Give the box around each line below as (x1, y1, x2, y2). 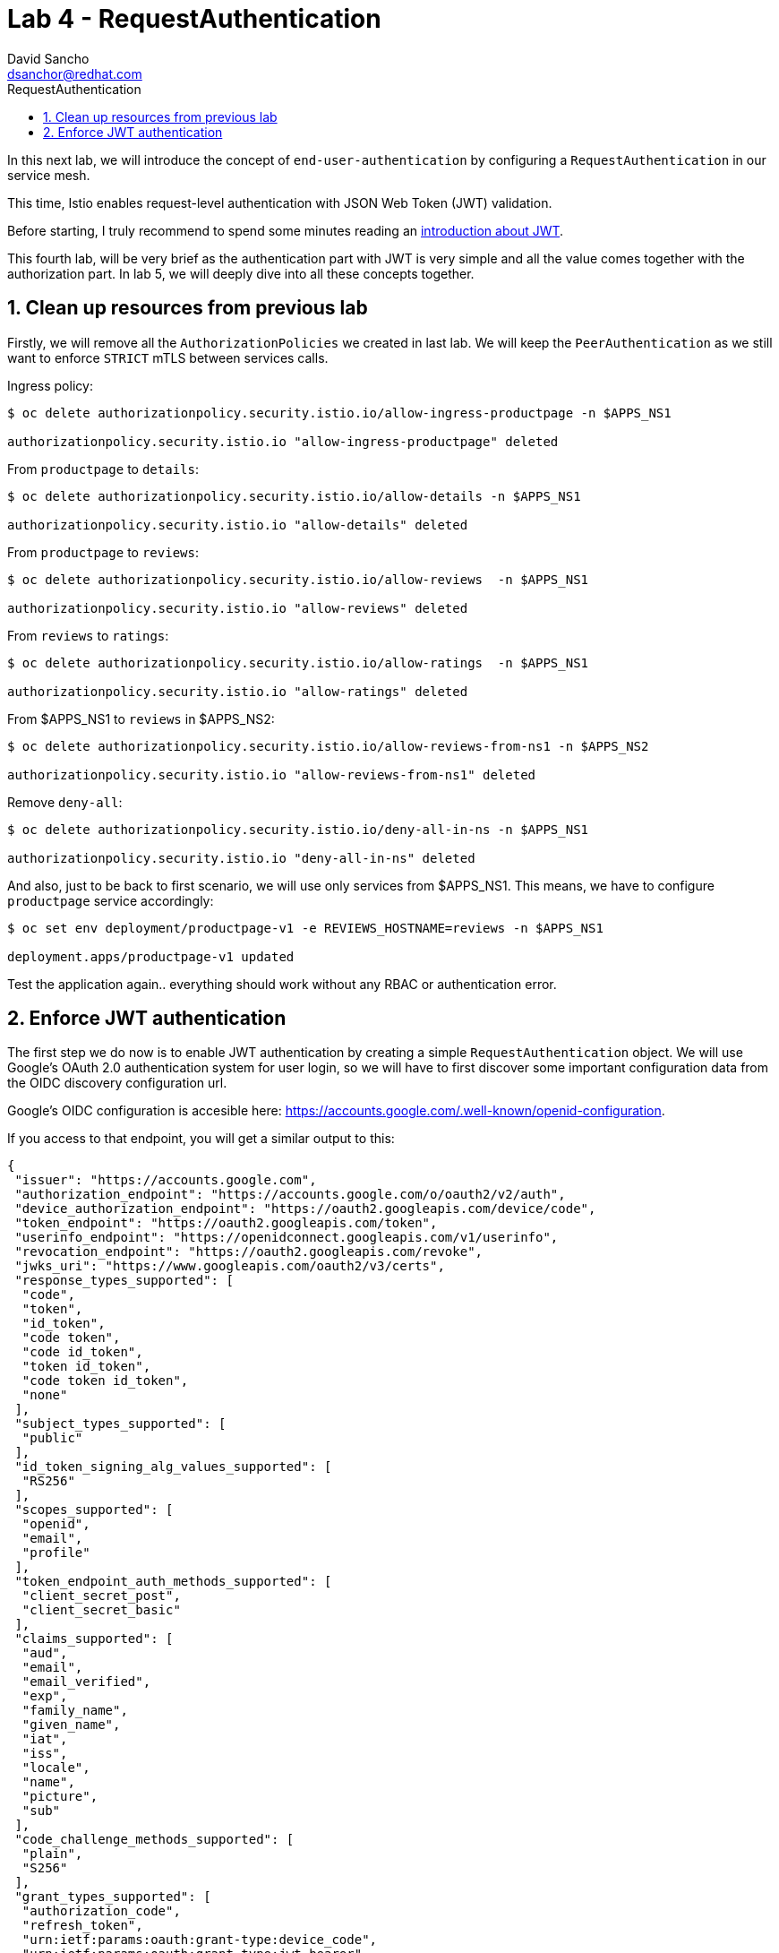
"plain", (21, 1846, 83, 1862)
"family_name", (21, 1703, 128, 1718)
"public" (21, 1431, 83, 1446)
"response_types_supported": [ (14, 1273, 234, 1288)
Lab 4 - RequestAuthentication (7, 4, 381, 34)
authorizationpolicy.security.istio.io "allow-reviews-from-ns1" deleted (7, 767, 536, 782)
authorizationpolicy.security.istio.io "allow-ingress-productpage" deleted (7, 434, 559, 449)
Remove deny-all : (7, 794, 123, 810)
